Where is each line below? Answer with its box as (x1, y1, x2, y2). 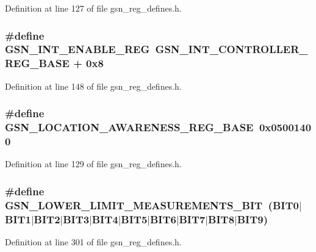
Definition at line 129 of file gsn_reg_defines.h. (5, 157, 182, 170)
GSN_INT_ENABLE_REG (5, 41, 150, 57)
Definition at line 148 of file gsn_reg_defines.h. (5, 79, 182, 92)
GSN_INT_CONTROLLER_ (155, 41, 308, 57)
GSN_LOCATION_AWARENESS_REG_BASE (5, 120, 254, 135)
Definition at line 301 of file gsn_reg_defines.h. (5, 236, 182, 248)
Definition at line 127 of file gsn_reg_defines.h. (5, 2, 182, 14)
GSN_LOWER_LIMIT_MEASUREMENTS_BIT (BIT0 (5, 197, 299, 212)
